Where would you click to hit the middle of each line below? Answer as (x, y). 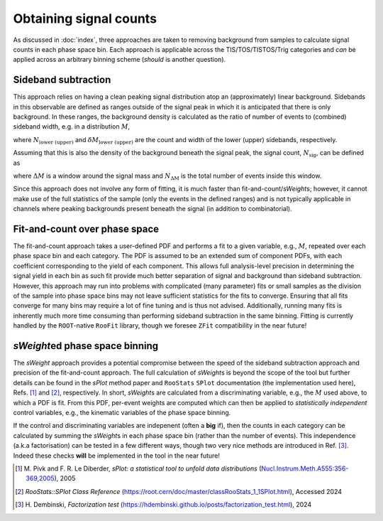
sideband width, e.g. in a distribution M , (72, 127)
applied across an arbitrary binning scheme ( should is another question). (120, 60)
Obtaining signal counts (85, 18)
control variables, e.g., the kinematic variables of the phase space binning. (122, 413)
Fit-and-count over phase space (86, 229)
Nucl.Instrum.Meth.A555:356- (305, 468)
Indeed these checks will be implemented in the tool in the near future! (116, 456)
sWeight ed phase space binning (86, 346)
